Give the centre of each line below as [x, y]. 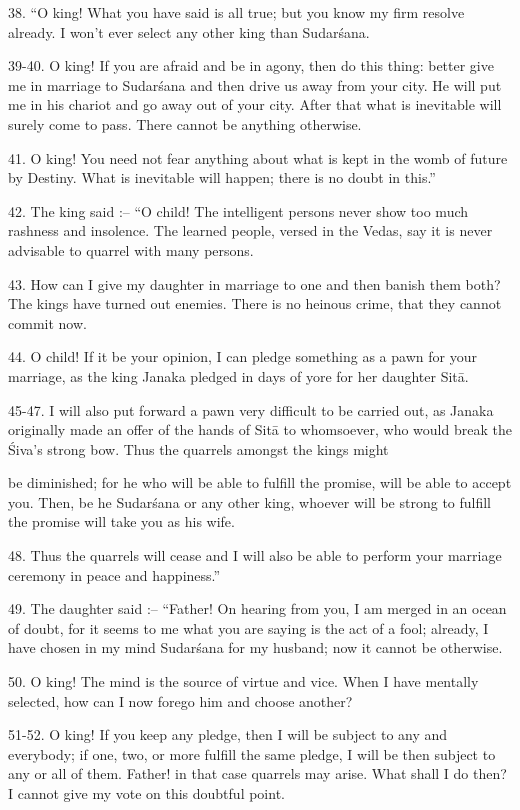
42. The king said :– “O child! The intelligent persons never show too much [238, 210]
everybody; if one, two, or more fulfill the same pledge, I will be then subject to [252, 753]
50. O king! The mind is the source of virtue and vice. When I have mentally [243, 681]
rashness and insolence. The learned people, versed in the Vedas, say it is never [250, 230]
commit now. [47, 322]
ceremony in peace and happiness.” [114, 574]
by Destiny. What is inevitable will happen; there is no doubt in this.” [222, 177]
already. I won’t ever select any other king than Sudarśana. [189, 31]
